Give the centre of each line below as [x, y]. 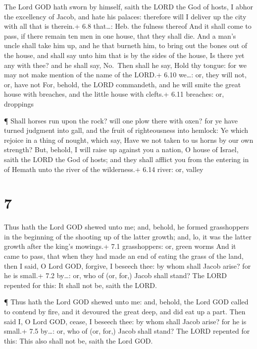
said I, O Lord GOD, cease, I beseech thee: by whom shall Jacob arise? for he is [125, 321]
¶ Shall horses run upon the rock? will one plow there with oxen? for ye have [121, 120]
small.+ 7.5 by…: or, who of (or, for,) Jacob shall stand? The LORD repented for [127, 331]
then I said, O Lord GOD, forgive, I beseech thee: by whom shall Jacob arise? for [128, 265]
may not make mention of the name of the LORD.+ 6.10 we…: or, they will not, [125, 75]
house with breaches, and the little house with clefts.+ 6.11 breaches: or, [114, 94]
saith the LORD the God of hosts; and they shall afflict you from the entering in [127, 159]
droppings [19, 103]
